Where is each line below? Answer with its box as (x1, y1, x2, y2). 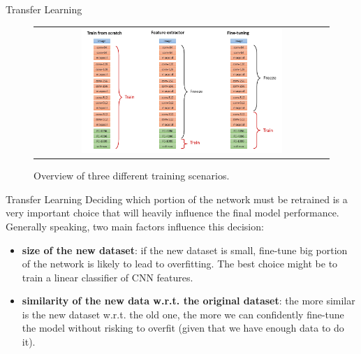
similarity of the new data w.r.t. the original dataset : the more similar (22, 293, 355, 308)
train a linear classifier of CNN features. (22, 270, 193, 284)
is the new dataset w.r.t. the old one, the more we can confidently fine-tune (22, 307, 344, 321)
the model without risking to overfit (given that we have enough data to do (22, 320, 344, 335)
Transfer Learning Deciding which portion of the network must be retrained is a (6, 191, 348, 206)
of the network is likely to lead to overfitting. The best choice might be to (22, 256, 338, 271)
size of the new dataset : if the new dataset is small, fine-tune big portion (22, 242, 348, 257)
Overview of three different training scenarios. (34, 168, 230, 183)
